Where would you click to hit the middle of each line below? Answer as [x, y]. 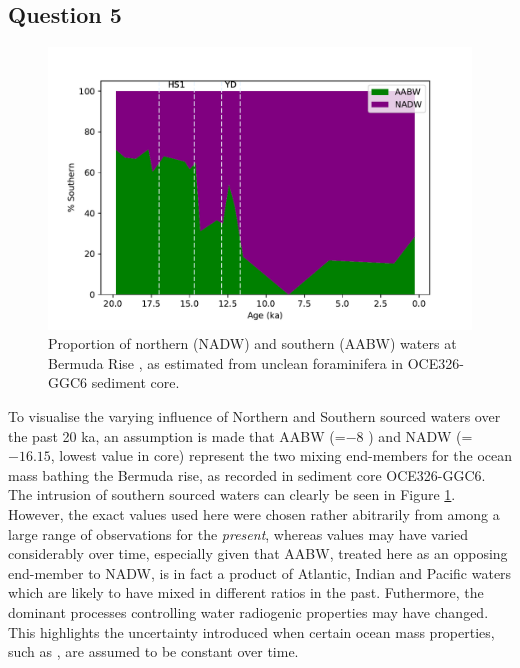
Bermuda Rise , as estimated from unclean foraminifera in [226, 362]
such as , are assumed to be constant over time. [153, 651]
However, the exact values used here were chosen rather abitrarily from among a [254, 513]
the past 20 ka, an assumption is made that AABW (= [177, 435]
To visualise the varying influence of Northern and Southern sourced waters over [254, 415]
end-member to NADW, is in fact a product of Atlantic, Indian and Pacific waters [260, 572]
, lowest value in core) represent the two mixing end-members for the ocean [281, 455]
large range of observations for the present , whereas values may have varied [238, 533]
